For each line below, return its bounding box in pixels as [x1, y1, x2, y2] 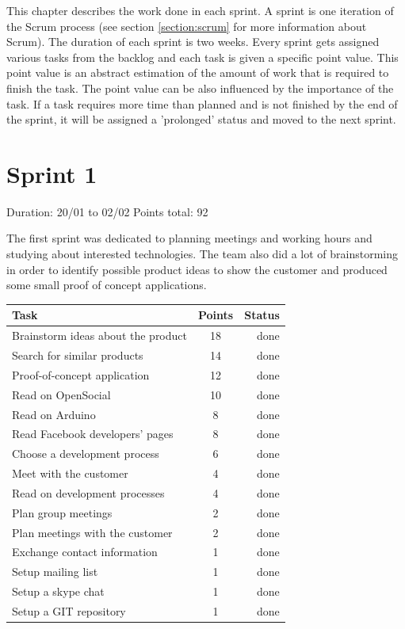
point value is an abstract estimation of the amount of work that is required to [6, 64, 389, 81]
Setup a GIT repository [12, 603, 126, 619]
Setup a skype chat [12, 583, 105, 600]
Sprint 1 [6, 157, 97, 189]
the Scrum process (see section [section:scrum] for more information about [6, 17, 367, 34]
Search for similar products [12, 347, 143, 364]
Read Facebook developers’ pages [12, 425, 174, 442]
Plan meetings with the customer [12, 524, 173, 540]
